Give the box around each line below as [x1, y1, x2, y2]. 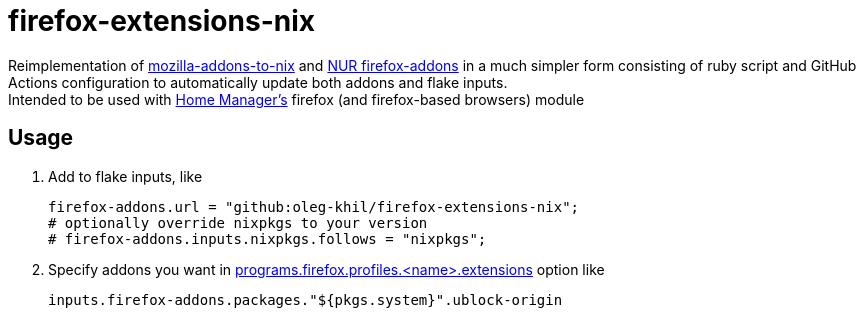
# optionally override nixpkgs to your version [48, 214, 428, 231]
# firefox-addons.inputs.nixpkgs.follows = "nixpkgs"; [48, 230, 487, 247]
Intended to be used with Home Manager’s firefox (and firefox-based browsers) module [8, 90, 585, 108]
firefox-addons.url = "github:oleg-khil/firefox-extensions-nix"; [48, 198, 580, 215]
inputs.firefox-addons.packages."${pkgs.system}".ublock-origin [48, 291, 563, 308]
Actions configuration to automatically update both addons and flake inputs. [8, 73, 508, 91]
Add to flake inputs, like [48, 167, 203, 185]
